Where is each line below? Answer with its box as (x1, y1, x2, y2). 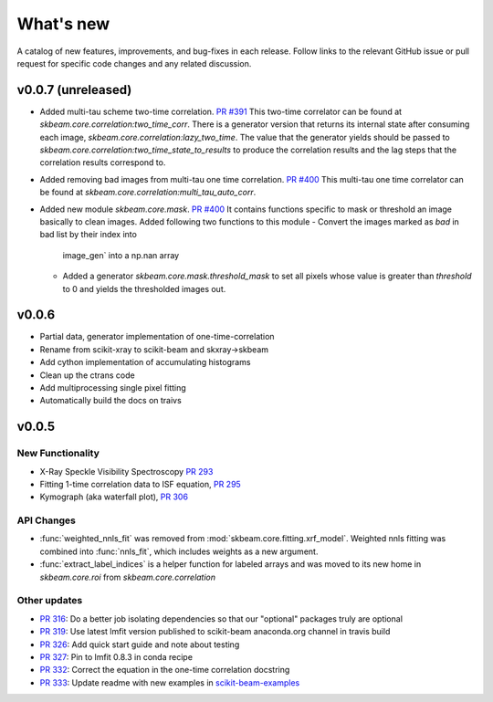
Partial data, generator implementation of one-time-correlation (39, 331, 275, 342)
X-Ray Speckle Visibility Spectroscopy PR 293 (39, 466, 214, 477)
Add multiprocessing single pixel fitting (39, 382, 186, 393)
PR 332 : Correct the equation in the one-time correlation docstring (39, 665, 290, 676)
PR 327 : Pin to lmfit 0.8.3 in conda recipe (39, 651, 194, 662)
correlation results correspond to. (39, 157, 166, 168)
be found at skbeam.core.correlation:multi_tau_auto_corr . (39, 187, 257, 198)
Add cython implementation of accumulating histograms (39, 357, 251, 368)
